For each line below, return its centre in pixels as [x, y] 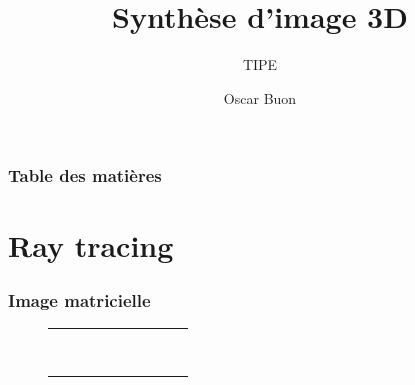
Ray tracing [91, 245]
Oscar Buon [260, 97]
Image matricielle [79, 299]
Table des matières [85, 175]
